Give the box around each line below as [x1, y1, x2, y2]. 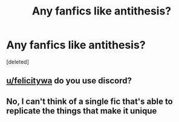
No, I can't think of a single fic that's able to [6, 96, 174, 106]
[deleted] [6, 58, 29, 65]
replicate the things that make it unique [6, 106, 157, 116]
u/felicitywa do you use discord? [6, 75, 132, 86]
